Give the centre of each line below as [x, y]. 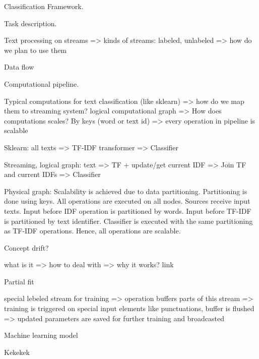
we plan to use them [36, 50]
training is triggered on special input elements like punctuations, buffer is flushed [129, 308]
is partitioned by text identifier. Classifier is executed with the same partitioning [128, 221]
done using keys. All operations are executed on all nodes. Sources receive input [127, 201]
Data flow [19, 67]
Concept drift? [26, 247]
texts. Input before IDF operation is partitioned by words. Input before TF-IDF [128, 211]
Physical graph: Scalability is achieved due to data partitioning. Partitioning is [126, 191]
